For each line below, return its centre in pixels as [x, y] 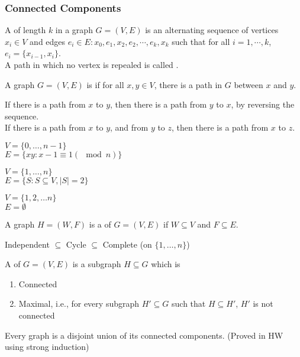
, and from [129, 127]
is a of [100, 224]
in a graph [74, 30]
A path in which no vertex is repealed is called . [92, 64]
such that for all [201, 41]
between [249, 84]
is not [263, 304]
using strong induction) [47, 347]
